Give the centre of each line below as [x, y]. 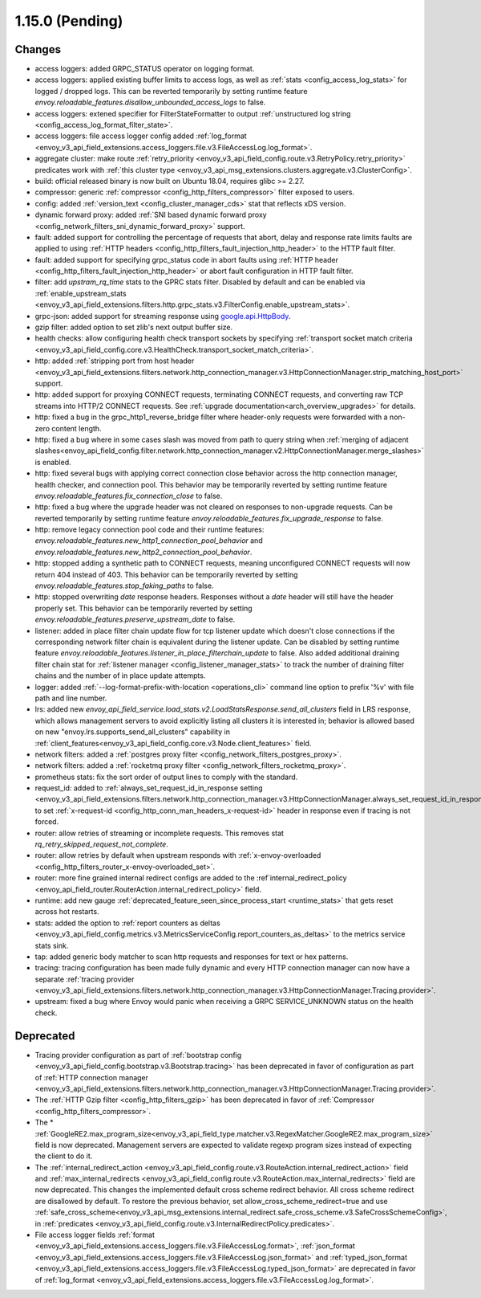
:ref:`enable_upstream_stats [81, 293]
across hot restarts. [67, 912]
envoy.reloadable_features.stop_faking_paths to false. [124, 586]
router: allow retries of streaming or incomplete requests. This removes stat [160, 833]
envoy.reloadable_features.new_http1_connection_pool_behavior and [149, 541]
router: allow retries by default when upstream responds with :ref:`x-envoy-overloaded [178, 855]
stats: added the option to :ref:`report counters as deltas [127, 923]
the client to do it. [64, 1156]
